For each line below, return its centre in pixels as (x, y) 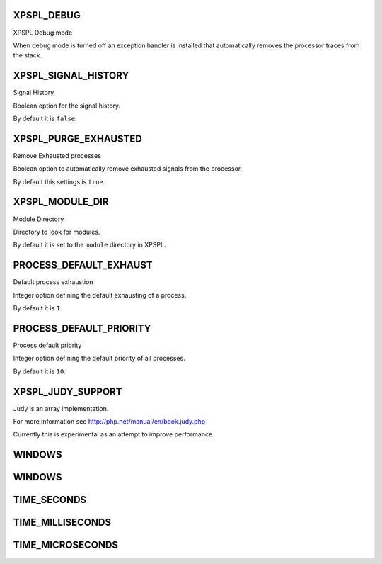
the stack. (28, 55)
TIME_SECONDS (50, 500)
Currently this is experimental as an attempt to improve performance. (114, 434)
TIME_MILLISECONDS (62, 523)
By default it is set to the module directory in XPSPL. (89, 245)
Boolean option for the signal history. (67, 106)
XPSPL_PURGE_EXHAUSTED (78, 139)
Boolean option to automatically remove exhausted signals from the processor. (128, 169)
